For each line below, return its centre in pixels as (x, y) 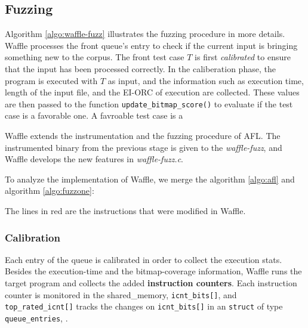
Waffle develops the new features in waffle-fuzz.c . (94, 159)
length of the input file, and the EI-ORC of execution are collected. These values (152, 92)
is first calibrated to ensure (243, 57)
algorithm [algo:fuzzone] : (50, 191)
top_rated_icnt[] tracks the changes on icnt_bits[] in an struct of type (144, 306)
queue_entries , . (36, 318)
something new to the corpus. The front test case (95, 57)
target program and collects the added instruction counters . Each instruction (151, 282)
